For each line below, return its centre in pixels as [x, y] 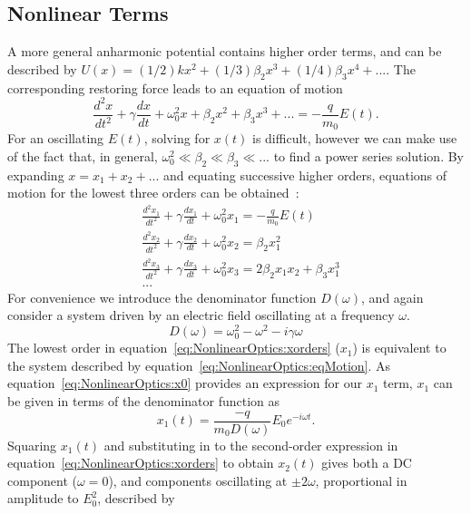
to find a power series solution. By [369, 155]
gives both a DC [367, 463]
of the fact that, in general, [83, 155]
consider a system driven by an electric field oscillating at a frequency [201, 315]
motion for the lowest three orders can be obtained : [153, 193]
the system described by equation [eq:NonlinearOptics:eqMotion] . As [199, 365]
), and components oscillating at [198, 480]
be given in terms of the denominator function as [144, 400]
